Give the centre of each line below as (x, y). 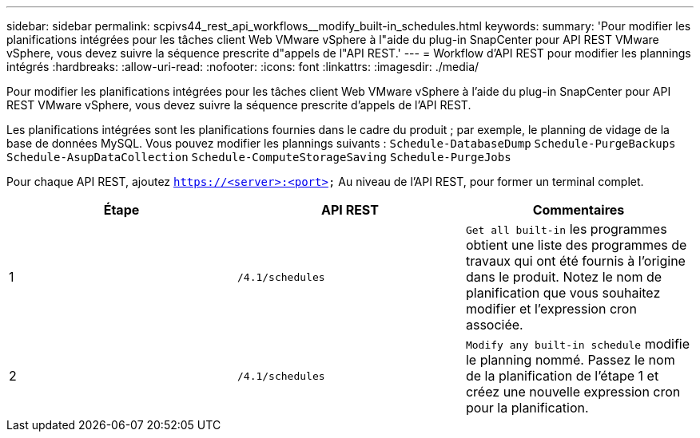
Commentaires (579, 210)
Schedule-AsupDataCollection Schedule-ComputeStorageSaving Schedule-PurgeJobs (259, 157)
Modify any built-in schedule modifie (578, 344)
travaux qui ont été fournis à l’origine (575, 261)
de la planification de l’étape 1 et (562, 376)
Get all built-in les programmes (566, 229)
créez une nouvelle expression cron (573, 392)
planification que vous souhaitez (563, 293)
